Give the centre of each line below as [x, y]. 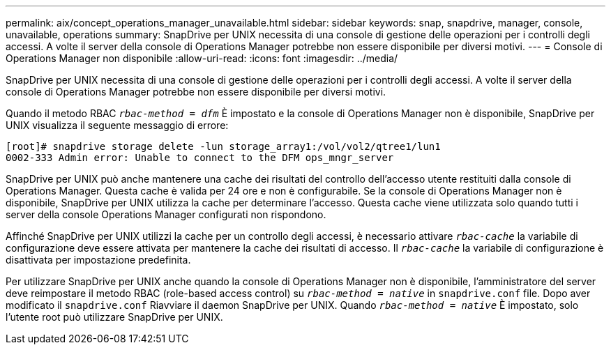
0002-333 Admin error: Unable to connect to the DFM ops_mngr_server [200, 158]
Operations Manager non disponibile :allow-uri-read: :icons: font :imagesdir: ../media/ [202, 58]
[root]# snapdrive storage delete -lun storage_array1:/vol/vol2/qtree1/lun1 [223, 146]
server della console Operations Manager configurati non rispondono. [166, 214]
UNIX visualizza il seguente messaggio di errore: [117, 125]
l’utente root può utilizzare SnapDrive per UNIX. [114, 317]
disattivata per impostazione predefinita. [98, 260]
